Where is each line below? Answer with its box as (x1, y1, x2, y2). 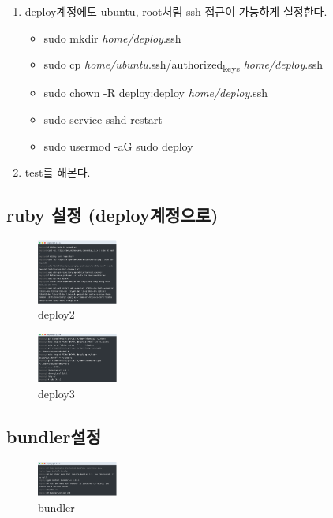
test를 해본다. (24, 164, 91, 181)
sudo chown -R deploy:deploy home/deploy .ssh (43, 84, 268, 101)
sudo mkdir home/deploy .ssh (43, 29, 181, 46)
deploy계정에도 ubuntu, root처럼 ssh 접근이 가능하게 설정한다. (24, 3, 327, 19)
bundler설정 (6, 423, 102, 448)
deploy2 (38, 306, 75, 322)
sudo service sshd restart (43, 110, 163, 127)
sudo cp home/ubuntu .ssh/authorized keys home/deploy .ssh (43, 56, 324, 74)
